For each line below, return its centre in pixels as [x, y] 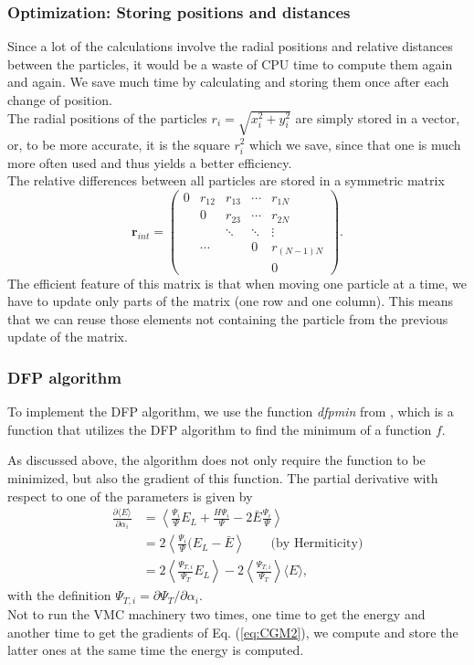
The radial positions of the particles [107, 117]
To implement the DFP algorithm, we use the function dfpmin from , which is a [231, 412]
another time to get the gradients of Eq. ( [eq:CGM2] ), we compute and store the [233, 632]
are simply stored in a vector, [378, 117]
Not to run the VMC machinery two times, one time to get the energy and [216, 613]
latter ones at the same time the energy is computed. [156, 650]
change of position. [60, 100]
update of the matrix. [68, 337]
